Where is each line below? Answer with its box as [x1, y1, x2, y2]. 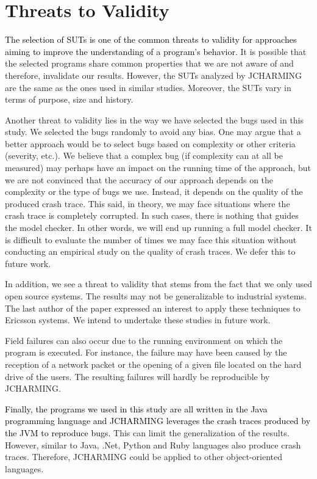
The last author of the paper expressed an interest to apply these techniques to [5, 301, 301, 314]
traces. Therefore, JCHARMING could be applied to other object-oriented [5, 450, 282, 463]
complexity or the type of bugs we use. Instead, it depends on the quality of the [5, 185, 303, 198]
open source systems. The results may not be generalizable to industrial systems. [5, 290, 307, 302]
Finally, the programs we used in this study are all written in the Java [5, 402, 268, 415]
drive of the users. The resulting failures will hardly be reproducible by [5, 370, 270, 382]
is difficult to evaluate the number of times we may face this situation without [5, 233, 297, 246]
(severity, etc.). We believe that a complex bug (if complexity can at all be [5, 149, 283, 162]
